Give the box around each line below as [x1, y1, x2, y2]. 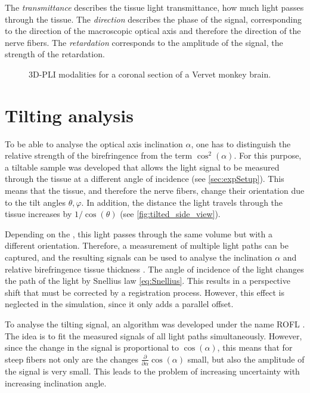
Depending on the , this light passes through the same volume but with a [5, 227, 273, 240]
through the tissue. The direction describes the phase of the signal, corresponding [5, 13, 302, 25]
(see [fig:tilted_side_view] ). [120, 208, 221, 220]
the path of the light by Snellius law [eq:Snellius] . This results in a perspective [5, 274, 290, 287]
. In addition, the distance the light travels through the [81, 196, 283, 208]
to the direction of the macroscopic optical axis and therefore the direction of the [5, 24, 301, 37]
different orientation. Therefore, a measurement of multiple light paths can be [5, 239, 289, 252]
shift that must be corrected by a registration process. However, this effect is [5, 286, 284, 298]
